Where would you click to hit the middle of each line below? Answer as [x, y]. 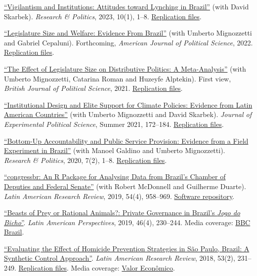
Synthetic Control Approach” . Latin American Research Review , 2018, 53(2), [120, 258]
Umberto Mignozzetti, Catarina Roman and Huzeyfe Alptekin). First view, [118, 78]
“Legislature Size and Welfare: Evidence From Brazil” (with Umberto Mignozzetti [128, 33]
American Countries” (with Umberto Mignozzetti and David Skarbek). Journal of [128, 114]
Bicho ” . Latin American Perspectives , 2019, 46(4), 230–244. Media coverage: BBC [127, 222]
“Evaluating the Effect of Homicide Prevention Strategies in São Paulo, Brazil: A [127, 248]
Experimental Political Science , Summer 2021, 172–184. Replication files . [114, 124]
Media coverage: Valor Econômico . [123, 268]
